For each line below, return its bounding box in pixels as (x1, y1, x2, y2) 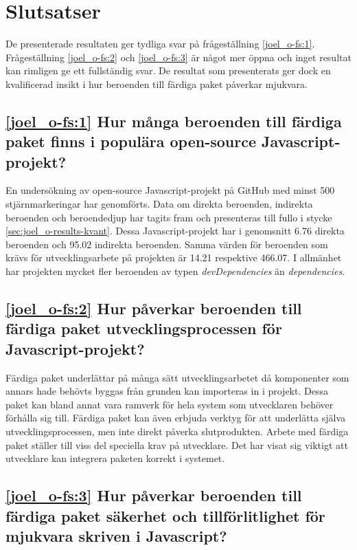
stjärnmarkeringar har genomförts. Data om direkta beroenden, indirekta (5, 197, 313, 211)
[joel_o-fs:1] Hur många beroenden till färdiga (5, 110, 342, 131)
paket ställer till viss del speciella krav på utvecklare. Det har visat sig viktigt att (5, 437, 348, 452)
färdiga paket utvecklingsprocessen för (5, 318, 282, 339)
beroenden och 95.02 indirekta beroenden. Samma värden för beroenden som (5, 236, 328, 251)
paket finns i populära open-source (5, 131, 256, 152)
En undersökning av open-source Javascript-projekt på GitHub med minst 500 (5, 183, 335, 197)
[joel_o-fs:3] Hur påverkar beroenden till (5, 485, 302, 506)
